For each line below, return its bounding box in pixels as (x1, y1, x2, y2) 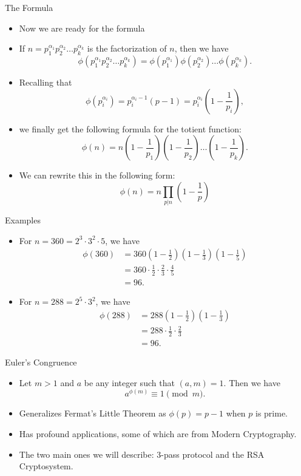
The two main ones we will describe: (19, 447, 154, 460)
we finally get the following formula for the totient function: (19, 122, 242, 135)
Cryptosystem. (19, 460, 73, 472)
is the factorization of (87, 42, 167, 55)
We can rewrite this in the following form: (19, 169, 175, 182)
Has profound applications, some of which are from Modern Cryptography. (19, 427, 297, 440)
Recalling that (19, 75, 72, 88)
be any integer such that (84, 376, 175, 389)
